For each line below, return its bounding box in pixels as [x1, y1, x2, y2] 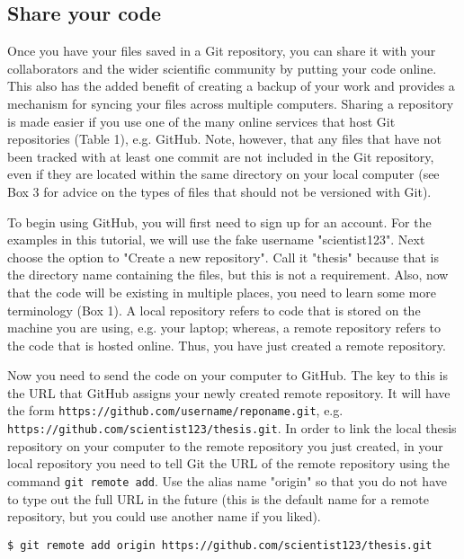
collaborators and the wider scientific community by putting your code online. [7, 58, 437, 77]
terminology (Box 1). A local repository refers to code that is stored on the [7, 300, 421, 319]
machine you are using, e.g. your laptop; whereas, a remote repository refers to [7, 318, 442, 337]
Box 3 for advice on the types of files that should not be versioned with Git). [7, 182, 432, 200]
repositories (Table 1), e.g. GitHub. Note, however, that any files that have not [7, 129, 442, 148]
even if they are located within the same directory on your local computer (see [7, 164, 440, 183]
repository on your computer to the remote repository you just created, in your [7, 436, 443, 455]
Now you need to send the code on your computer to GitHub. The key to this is [7, 366, 448, 385]
